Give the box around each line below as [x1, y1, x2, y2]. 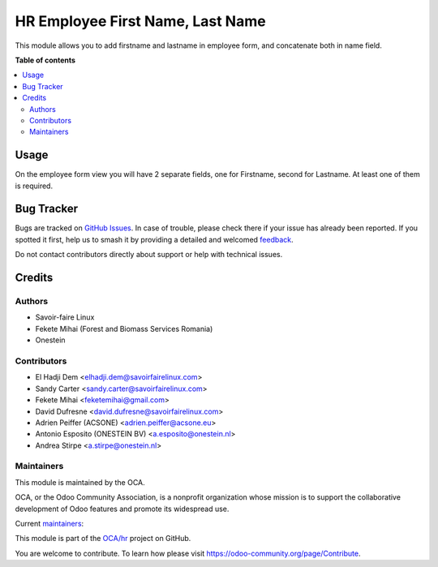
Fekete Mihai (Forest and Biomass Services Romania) [35, 324, 213, 333]
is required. [15, 181, 53, 191]
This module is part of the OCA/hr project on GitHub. [15, 534, 191, 543]
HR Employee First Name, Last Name [15, 12, 267, 30]
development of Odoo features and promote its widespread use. [15, 504, 230, 513]
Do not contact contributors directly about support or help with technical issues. [15, 250, 283, 260]
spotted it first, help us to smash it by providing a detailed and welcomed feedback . [15, 234, 294, 244]
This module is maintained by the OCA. [15, 477, 145, 487]
